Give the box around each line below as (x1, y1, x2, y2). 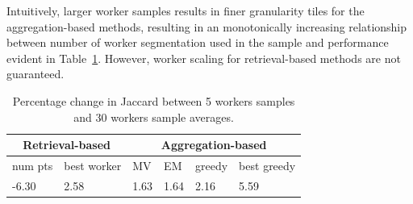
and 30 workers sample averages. (73, 108, 234, 125)
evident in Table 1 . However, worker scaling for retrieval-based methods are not (6, 49, 401, 66)
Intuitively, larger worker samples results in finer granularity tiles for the (6, 2, 365, 19)
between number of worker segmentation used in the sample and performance (6, 34, 389, 51)
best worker (64, 157, 122, 173)
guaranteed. (6, 65, 65, 82)
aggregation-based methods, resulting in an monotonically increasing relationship (6, 18, 407, 35)
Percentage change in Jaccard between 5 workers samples (12, 92, 295, 109)
